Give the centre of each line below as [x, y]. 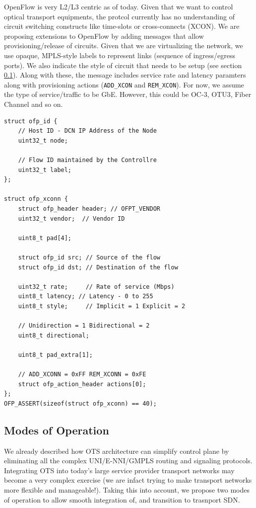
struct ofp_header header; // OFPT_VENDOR [89, 209]
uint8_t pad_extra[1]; [55, 355]
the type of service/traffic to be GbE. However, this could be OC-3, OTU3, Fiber [128, 94]
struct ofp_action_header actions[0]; [82, 384]
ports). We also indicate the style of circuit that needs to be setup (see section [123, 65]
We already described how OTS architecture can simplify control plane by [117, 451]
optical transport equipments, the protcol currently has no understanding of [119, 16]
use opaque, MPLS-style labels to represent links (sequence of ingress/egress [120, 55]
